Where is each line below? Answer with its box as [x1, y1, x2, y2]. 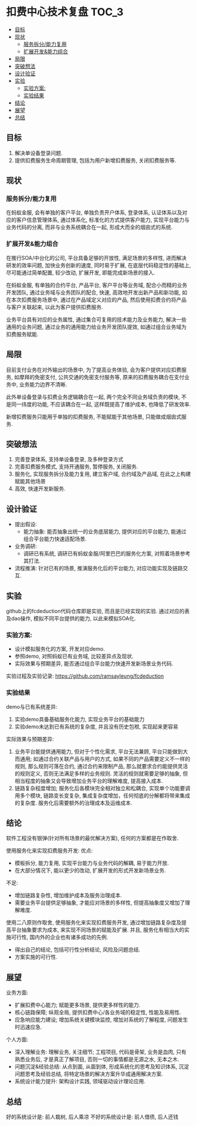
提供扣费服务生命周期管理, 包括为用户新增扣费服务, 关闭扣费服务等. [14, 157, 176, 164]
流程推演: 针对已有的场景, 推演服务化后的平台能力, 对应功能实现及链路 [14, 564, 183, 572]
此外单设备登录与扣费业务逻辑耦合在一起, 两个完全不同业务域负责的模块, [6, 393, 181, 400]
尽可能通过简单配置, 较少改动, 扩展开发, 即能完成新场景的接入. [6, 269, 155, 276]
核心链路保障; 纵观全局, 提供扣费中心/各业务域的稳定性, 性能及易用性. [14, 1009, 181, 1016]
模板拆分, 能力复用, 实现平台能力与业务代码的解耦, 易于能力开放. [14, 860, 169, 867]
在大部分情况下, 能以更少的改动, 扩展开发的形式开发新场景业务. [14, 867, 166, 874]
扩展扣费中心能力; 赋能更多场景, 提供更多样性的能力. [14, 1002, 141, 1009]
